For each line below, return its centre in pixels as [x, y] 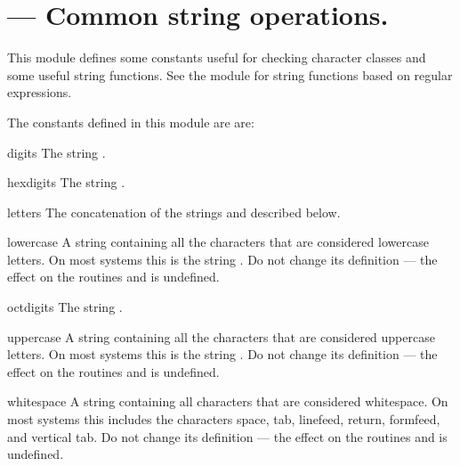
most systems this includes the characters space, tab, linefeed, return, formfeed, [224, 419]
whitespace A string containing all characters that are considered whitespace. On [228, 401]
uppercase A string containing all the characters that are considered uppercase [221, 336]
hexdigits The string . [66, 182]
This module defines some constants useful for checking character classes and [217, 57]
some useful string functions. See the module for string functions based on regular [230, 74]
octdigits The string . [65, 307]
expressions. [40, 92]
